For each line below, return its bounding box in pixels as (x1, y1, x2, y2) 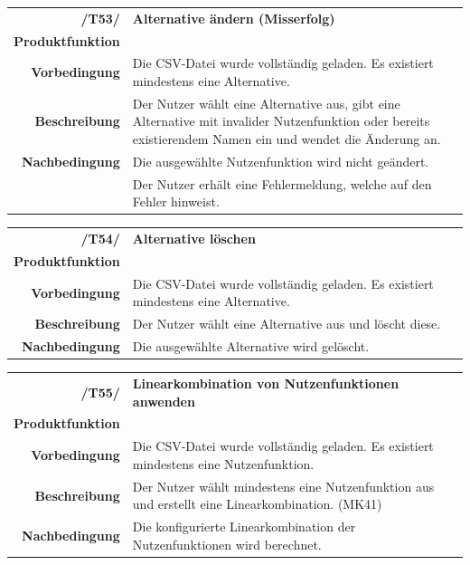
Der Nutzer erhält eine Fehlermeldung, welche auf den (132, 174, 432, 193)
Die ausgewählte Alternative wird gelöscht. (132, 337, 370, 356)
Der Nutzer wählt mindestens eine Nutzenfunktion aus (132, 476, 435, 495)
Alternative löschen (132, 229, 256, 248)
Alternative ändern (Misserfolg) (132, 8, 335, 27)
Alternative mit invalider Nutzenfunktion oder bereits (132, 111, 430, 130)
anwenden (132, 391, 195, 410)
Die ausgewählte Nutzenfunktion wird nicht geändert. (132, 151, 429, 170)
